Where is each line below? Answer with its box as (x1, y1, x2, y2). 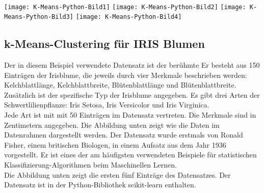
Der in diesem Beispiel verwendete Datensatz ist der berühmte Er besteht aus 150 (4, 60, 260, 70)
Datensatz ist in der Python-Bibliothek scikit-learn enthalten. (4, 179, 196, 190)
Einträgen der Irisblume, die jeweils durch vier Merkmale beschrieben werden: (4, 69, 247, 80)
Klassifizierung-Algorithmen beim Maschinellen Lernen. (4, 159, 177, 170)
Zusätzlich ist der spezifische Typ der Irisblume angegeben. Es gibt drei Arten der (4, 89, 260, 100)
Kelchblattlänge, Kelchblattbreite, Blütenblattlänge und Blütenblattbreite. (4, 79, 236, 90)
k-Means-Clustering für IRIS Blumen (4, 36, 205, 51)
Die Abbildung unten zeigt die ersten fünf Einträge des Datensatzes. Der (4, 169, 231, 180)
